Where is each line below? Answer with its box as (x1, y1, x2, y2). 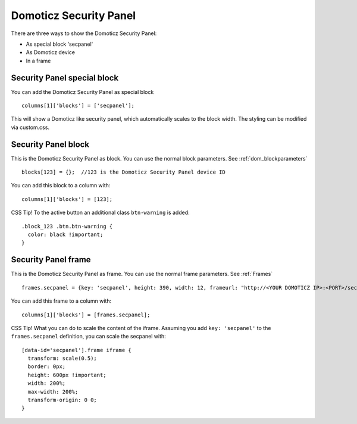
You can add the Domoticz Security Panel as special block (11, 88, 154, 95)
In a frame (26, 57, 51, 64)
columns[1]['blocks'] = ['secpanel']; (21, 102, 135, 109)
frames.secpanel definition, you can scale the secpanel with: (11, 333, 166, 340)
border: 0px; (27, 363, 66, 370)
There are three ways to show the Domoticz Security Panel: (11, 30, 157, 37)
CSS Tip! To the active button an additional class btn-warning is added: (11, 209, 190, 216)
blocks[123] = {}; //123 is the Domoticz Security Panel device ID (21, 169, 226, 175)
